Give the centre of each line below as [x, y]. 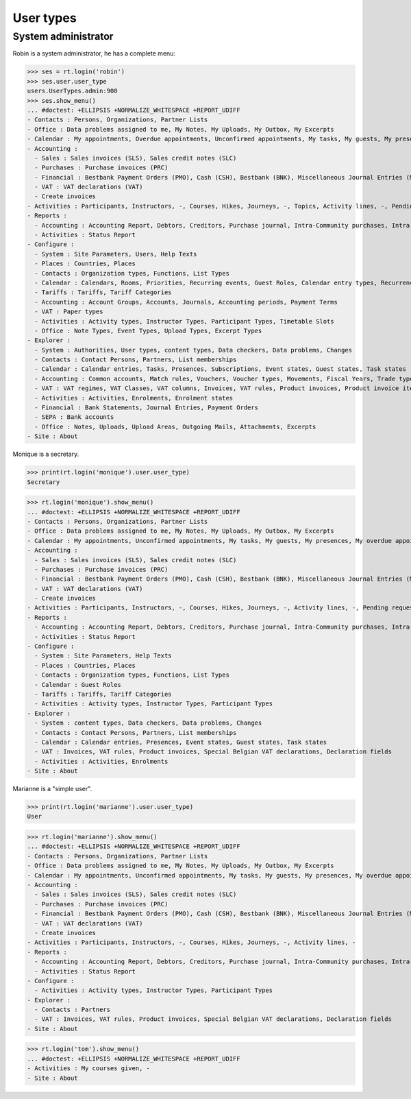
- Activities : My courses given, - [89, 1068]
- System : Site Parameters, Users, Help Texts [116, 254]
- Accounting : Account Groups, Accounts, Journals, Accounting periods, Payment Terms [186, 302]
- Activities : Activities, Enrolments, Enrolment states [134, 398]
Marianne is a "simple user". [52, 789]
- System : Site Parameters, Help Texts [103, 656]
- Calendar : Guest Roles [78, 685]
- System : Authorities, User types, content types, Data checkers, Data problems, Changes [194, 350]
